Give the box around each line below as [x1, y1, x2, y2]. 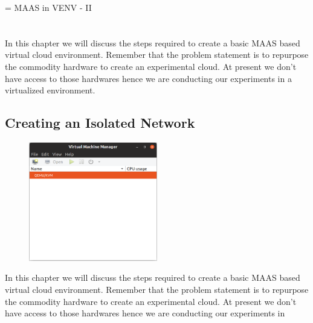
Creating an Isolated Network [5, 113, 195, 132]
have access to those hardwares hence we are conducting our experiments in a [5, 72, 292, 84]
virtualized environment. [5, 84, 95, 96]
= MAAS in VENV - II [5, 1, 92, 13]
